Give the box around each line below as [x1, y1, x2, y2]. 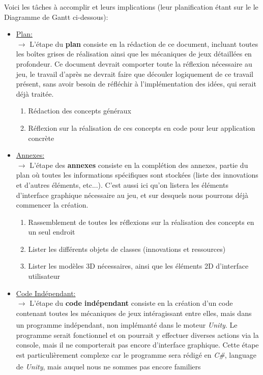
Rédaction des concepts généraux [28, 105, 131, 116]
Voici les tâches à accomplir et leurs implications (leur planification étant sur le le [4, 2, 258, 12]
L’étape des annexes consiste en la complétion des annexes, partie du [30, 159, 248, 170]
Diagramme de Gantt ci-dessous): [4, 11, 108, 22]
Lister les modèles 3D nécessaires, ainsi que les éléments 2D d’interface [28, 261, 249, 271]
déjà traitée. [16, 88, 54, 99]
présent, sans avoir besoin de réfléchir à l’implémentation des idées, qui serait [16, 78, 256, 89]
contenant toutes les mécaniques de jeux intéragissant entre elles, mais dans [16, 307, 252, 318]
